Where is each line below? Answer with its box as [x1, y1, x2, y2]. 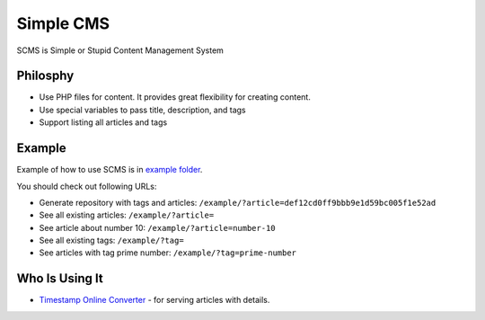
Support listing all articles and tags [39, 117, 168, 128]
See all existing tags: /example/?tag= [39, 235, 184, 246]
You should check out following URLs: [16, 181, 157, 191]
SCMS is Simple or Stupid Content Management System [16, 45, 225, 56]
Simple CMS [16, 13, 110, 33]
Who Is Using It [16, 271, 103, 287]
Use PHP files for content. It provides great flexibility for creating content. [39, 92, 312, 102]
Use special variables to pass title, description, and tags [39, 104, 246, 115]
